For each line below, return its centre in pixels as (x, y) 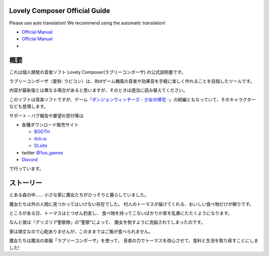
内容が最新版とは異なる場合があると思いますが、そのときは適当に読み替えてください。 (98, 90)
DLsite (41, 146)
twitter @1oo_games (42, 152)
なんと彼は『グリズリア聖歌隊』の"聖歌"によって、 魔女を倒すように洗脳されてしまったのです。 (107, 222)
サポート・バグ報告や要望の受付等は (46, 116)
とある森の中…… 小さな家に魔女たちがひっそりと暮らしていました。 (79, 195)
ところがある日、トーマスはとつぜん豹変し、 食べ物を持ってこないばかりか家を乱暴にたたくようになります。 (121, 213)
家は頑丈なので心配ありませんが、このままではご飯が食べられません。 (81, 231)
